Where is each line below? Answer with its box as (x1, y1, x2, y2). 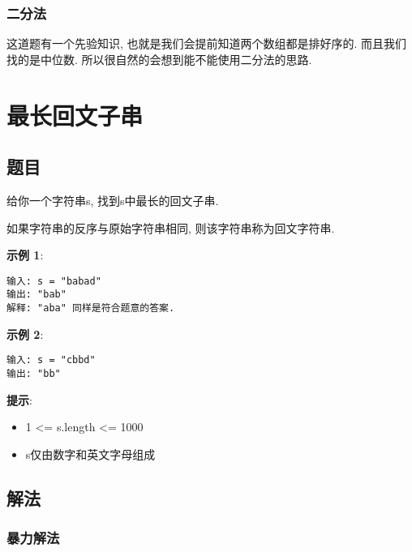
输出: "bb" (6, 367, 61, 379)
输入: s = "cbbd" (6, 354, 96, 366)
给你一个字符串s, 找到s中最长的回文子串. (6, 191, 219, 208)
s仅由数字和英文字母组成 (25, 445, 156, 462)
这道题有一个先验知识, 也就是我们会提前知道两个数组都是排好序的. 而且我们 (6, 35, 407, 52)
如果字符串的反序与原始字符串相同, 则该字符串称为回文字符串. (6, 219, 335, 236)
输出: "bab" (6, 289, 67, 301)
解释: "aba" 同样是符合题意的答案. (6, 302, 175, 315)
